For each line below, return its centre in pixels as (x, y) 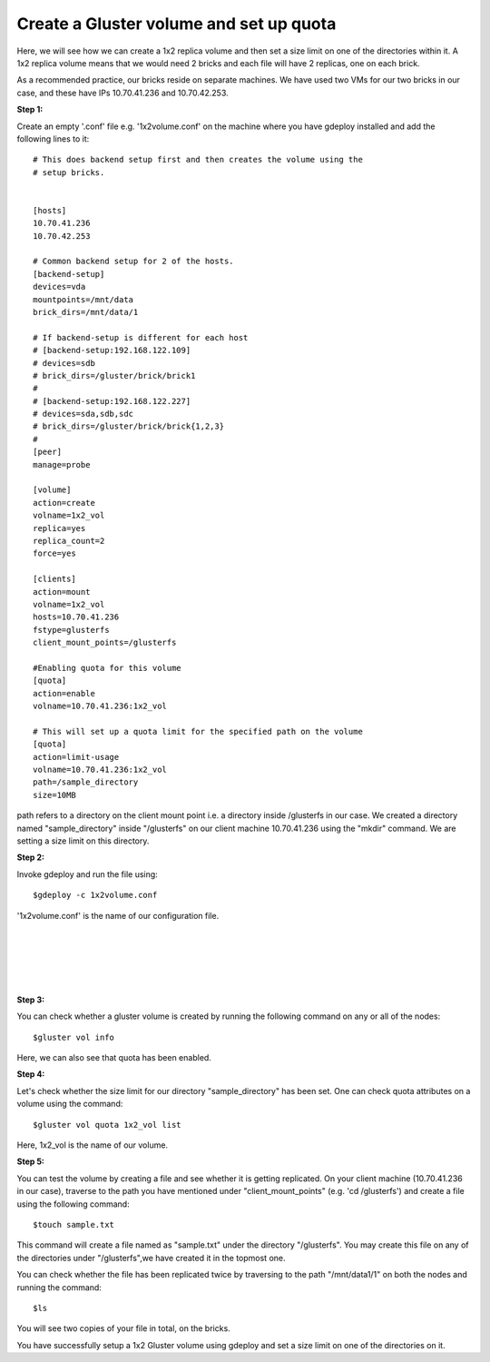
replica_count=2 (69, 541)
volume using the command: (70, 1104)
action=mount (62, 592)
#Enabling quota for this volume (107, 668)
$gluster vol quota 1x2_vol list (107, 1125)
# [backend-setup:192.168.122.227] (112, 401)
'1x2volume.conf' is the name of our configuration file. (118, 915)
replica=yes (59, 528)
